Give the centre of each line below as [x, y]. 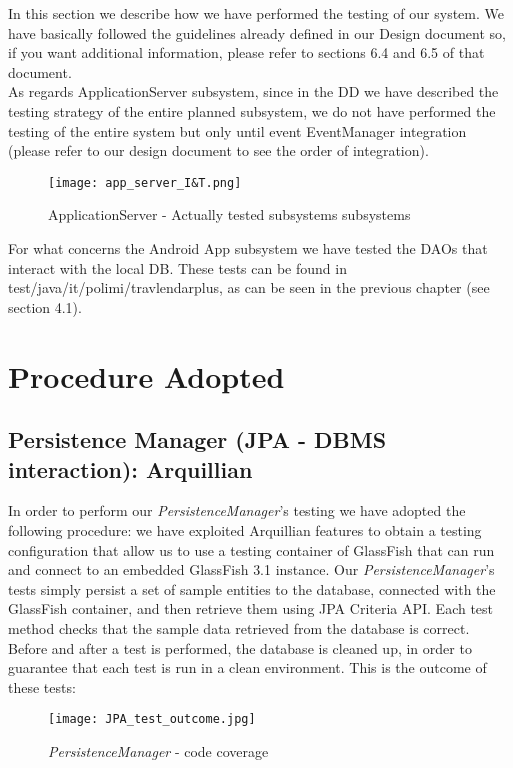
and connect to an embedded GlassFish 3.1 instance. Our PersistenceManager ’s [251, 569]
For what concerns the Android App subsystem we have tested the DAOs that [248, 248]
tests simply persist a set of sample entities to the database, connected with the [252, 588]
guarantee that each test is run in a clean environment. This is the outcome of [247, 667]
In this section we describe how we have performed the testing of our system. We [256, 13]
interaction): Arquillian [130, 468]
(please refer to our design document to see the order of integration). [218, 150]
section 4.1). [45, 306]
